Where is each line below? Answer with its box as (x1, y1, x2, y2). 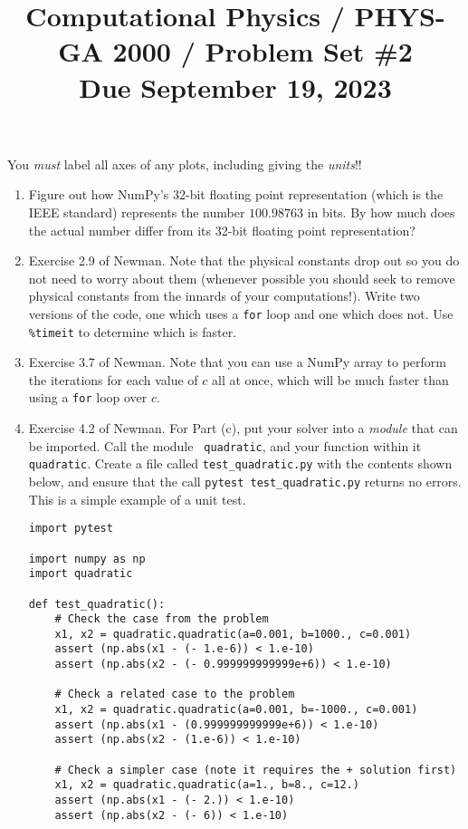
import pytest (28, 522, 113, 535)
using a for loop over (28, 388, 148, 407)
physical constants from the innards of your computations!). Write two (28, 286, 420, 305)
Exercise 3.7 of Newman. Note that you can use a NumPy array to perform (28, 352, 446, 371)
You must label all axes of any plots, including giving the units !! (7, 154, 362, 173)
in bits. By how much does (307, 202, 455, 221)
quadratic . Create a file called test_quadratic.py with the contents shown (28, 454, 453, 473)
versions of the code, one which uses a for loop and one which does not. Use (28, 304, 454, 323)
